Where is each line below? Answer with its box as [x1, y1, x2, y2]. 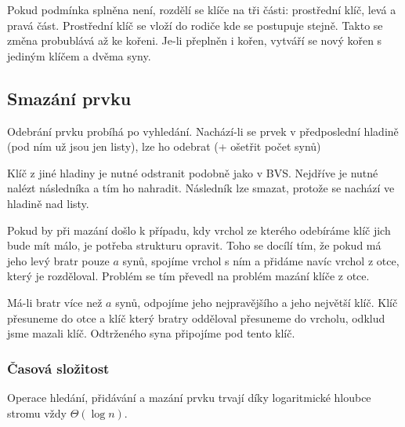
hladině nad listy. [7, 195, 89, 211]
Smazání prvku [7, 86, 132, 110]
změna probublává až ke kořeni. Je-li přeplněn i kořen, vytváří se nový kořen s [7, 32, 382, 49]
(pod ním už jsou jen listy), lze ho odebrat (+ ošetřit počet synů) [7, 138, 321, 155]
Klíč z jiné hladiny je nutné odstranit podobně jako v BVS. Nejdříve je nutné [7, 164, 378, 181]
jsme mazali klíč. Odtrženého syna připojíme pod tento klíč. [7, 325, 295, 341]
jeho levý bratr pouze [7, 252, 110, 268]
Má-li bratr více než [7, 294, 103, 310]
